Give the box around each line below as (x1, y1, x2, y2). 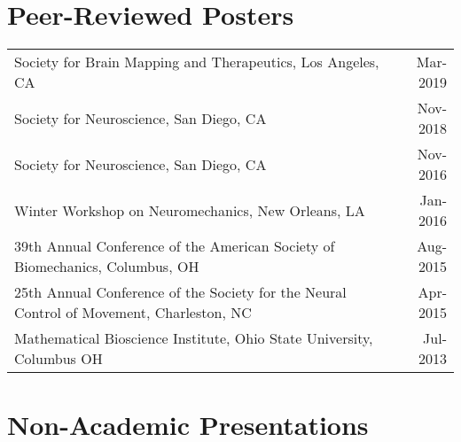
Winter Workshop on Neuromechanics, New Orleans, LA (14, 199, 365, 221)
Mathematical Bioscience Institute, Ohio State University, (14, 328, 373, 349)
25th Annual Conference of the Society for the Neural (14, 282, 347, 303)
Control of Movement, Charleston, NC (14, 302, 252, 323)
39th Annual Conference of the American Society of (14, 236, 335, 257)
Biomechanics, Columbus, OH (14, 256, 199, 277)
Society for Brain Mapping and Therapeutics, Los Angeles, (14, 51, 379, 73)
